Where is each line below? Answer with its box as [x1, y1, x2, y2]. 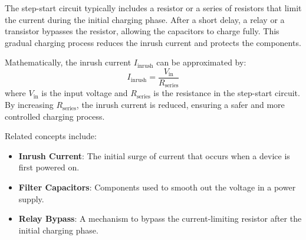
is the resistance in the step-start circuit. [153, 87, 300, 99]
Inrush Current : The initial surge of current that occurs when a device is [18, 149, 290, 162]
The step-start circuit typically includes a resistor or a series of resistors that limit [5, 2, 302, 14]
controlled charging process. [5, 110, 105, 122]
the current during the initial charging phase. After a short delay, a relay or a [5, 13, 285, 25]
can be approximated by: [156, 56, 246, 68]
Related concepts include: [5, 130, 97, 142]
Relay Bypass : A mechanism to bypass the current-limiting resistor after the [18, 212, 302, 225]
